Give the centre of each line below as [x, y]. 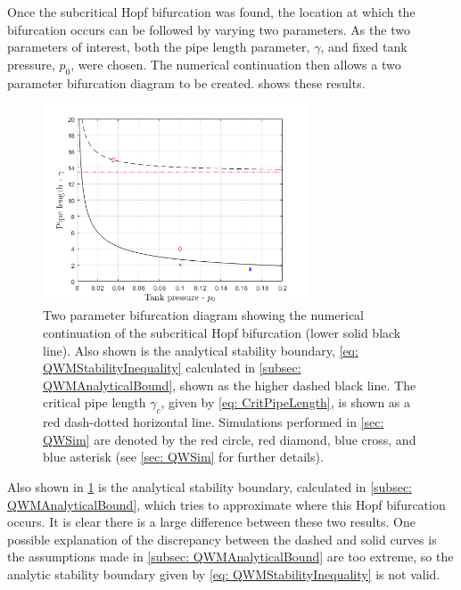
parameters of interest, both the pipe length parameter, [159, 47]
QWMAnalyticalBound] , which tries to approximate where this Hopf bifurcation [226, 504]
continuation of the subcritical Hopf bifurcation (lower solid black [222, 332]
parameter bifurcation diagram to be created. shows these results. [186, 82]
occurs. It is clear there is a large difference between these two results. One [211, 522]
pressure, [31, 64]
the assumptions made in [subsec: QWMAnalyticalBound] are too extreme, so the [230, 557]
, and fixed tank [364, 47]
